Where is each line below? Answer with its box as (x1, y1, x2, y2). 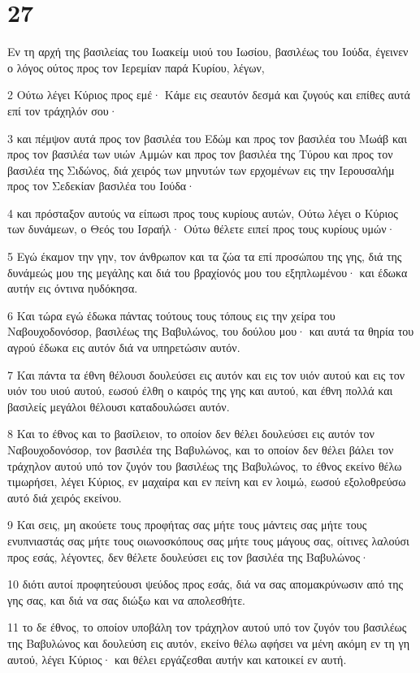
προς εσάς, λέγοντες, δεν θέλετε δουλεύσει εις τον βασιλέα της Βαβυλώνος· (7, 548, 369, 565)
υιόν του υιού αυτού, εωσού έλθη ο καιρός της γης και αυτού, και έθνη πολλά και (7, 382, 393, 399)
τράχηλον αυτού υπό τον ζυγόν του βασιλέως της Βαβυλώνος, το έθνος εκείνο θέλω (7, 457, 402, 474)
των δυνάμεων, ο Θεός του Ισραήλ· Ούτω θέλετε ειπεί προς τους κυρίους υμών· (7, 220, 396, 237)
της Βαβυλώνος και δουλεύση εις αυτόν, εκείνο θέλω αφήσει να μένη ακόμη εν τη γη (7, 634, 409, 651)
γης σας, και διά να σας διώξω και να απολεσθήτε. (7, 591, 245, 608)
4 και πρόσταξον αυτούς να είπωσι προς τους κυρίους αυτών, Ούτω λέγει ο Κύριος (7, 204, 398, 221)
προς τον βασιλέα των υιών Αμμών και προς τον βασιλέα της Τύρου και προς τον (7, 145, 393, 163)
